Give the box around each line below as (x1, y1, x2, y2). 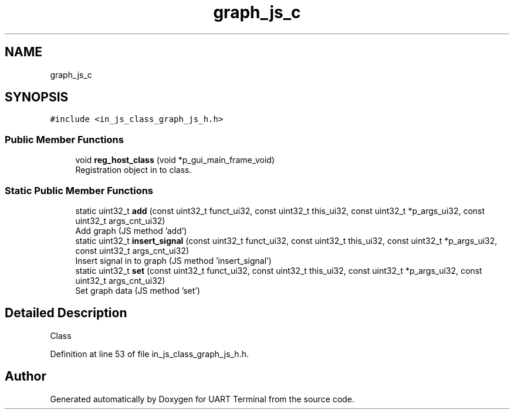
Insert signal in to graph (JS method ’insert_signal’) (75, 255, 272, 266)
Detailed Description (5, 306, 127, 321)
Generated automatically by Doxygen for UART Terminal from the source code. (50, 393, 354, 404)
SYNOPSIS (5, 90, 69, 105)
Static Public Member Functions (5, 184, 154, 196)
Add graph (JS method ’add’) (75, 225, 187, 236)
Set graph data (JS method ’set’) (75, 285, 201, 296)
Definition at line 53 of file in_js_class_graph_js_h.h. (50, 348, 249, 359)
